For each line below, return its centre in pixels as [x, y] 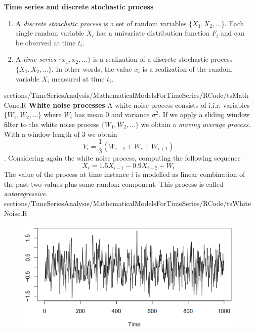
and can [233, 33]
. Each [234, 23]
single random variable [50, 33]
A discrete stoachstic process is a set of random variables [101, 23]
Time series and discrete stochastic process [79, 6]
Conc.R [15, 104]
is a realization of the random [187, 68]
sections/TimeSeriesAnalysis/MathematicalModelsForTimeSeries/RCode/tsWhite [127, 203]
